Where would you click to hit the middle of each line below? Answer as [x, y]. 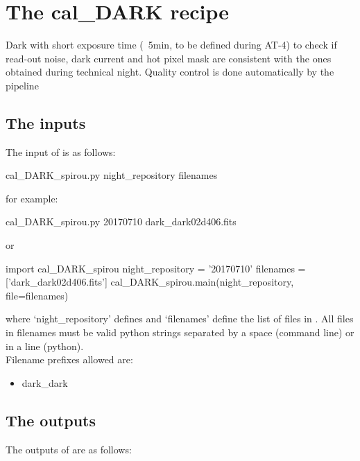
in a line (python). [45, 346]
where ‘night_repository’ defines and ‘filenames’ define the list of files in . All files [180, 319]
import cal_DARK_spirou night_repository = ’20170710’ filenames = [156, 268]
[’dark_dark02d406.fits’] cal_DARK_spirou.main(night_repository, [150, 282]
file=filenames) [37, 295]
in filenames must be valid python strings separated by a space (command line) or [180, 332]
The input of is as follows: [61, 151]
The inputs [46, 122]
